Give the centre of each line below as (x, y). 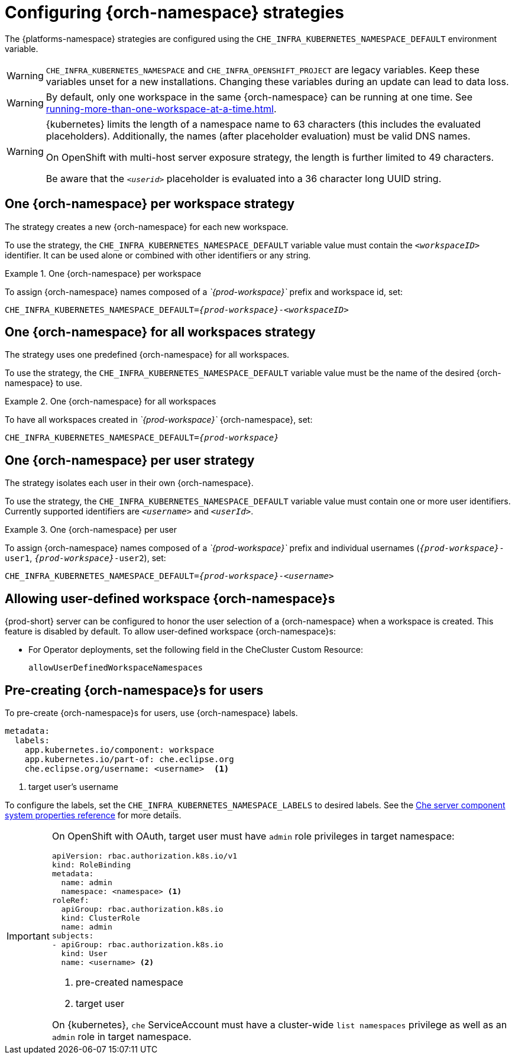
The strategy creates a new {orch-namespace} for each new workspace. (147, 226)
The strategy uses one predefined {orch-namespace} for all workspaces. (147, 355)
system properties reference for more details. (93, 815)
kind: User (84, 953)
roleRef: (70, 900)
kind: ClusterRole (101, 918)
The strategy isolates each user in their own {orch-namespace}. (129, 483)
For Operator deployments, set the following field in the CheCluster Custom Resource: (196, 650)
